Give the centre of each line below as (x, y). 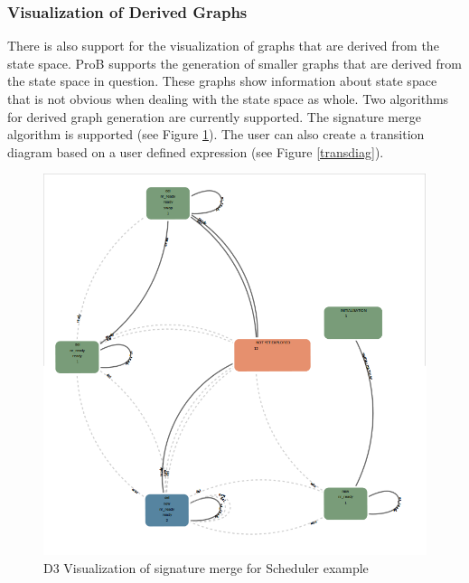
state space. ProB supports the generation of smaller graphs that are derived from (234, 63)
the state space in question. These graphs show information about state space (222, 81)
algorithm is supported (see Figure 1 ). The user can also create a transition (216, 134)
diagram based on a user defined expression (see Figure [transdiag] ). (196, 151)
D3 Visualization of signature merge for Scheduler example (206, 567)
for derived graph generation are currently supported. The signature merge (214, 116)
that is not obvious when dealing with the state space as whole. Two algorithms (228, 99)
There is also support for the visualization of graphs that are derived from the (223, 46)
